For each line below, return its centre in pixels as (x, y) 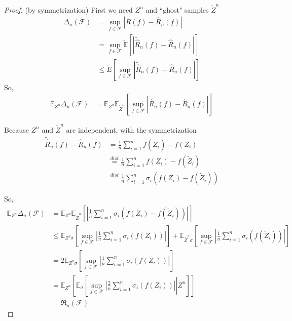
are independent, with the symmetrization (131, 129)
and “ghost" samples (177, 9)
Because (16, 129)
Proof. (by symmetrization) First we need (68, 9)
